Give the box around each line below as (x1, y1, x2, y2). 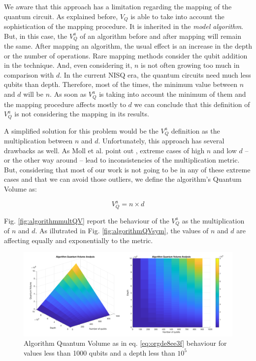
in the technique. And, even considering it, (4, 60, 132, 70)
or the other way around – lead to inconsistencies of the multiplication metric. (4, 155, 240, 165)
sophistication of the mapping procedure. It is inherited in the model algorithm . (4, 21, 243, 31)
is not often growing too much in (141, 60, 240, 70)
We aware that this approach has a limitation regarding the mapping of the (4, 1, 232, 11)
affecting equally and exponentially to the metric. (4, 235, 153, 245)
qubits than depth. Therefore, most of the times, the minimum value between (4, 79, 237, 89)
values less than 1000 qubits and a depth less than (24, 347, 175, 358)
